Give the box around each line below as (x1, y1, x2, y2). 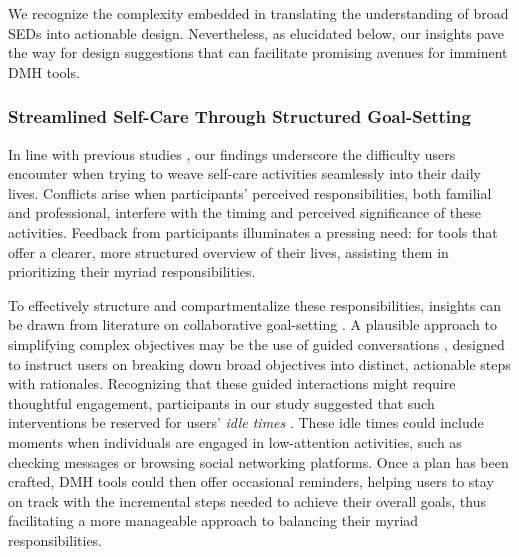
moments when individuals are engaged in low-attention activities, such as (8, 431, 462, 452)
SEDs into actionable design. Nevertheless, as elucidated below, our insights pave (8, 22, 505, 43)
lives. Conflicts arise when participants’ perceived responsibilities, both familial (8, 182, 492, 203)
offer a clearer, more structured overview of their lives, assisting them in (8, 241, 449, 262)
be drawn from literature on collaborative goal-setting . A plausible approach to (8, 314, 497, 335)
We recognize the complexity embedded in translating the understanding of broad (8, 3, 509, 23)
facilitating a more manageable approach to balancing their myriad (8, 510, 419, 531)
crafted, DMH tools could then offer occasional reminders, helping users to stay (8, 471, 494, 492)
